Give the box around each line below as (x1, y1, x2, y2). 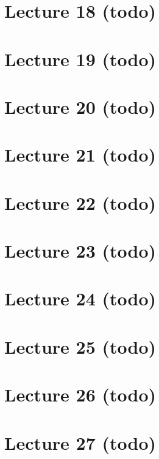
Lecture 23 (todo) (4, 238, 157, 263)
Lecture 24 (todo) (4, 286, 157, 311)
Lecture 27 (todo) (4, 430, 157, 455)
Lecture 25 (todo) (4, 334, 157, 359)
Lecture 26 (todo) (4, 382, 157, 407)
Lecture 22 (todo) (4, 190, 157, 215)
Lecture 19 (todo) (4, 46, 157, 71)
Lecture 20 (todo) (4, 94, 157, 119)
